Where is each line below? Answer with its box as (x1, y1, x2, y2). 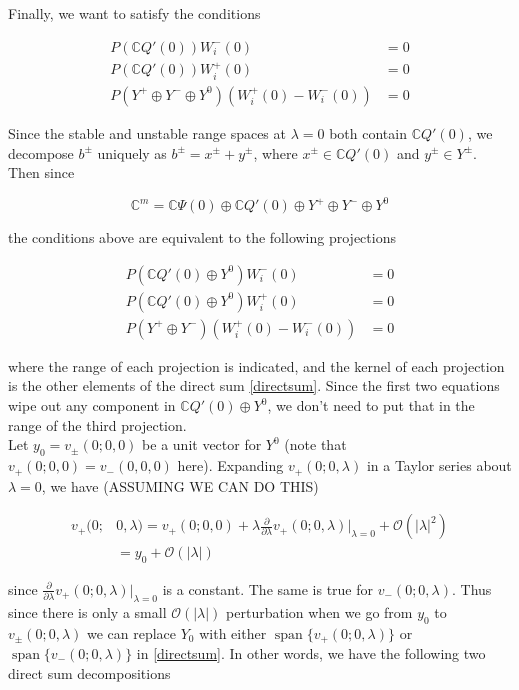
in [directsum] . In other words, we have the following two (136, 643, 486, 664)
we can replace (86, 622, 177, 643)
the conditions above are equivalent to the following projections (8, 227, 396, 248)
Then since (8, 162, 75, 183)
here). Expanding (177, 455, 284, 476)
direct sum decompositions (8, 662, 171, 683)
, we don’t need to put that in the (267, 395, 475, 416)
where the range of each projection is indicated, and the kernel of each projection (8, 355, 505, 376)
